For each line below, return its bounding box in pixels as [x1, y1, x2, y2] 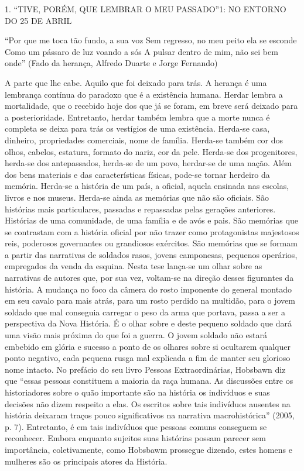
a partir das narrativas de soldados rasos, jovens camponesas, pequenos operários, [5, 248, 298, 260]
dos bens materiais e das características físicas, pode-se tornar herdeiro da [5, 168, 270, 180]
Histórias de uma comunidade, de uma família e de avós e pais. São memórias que [5, 214, 298, 226]
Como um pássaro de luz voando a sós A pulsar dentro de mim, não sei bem [5, 45, 278, 57]
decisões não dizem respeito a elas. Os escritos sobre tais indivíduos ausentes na [5, 397, 291, 410]
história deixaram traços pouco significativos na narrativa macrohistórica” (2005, [5, 409, 295, 421]
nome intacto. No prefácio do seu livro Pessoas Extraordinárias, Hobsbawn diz [5, 363, 286, 375]
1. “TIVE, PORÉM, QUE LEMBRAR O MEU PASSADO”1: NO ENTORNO [5, 3, 286, 15]
